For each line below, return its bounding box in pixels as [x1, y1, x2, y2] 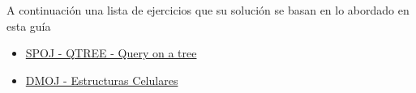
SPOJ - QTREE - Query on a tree [25, 44, 197, 61]
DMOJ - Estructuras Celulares [25, 71, 178, 88]
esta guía [6, 17, 51, 34]
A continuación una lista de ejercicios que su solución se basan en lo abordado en [6, 2, 410, 18]
